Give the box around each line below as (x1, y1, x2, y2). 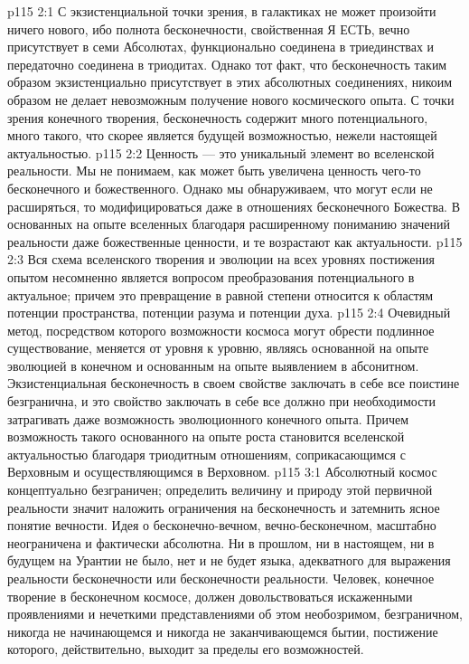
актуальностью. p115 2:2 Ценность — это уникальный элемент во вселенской (7, 143, 435, 162)
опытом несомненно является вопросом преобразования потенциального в (7, 267, 415, 286)
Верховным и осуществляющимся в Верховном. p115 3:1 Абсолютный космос (7, 462, 437, 481)
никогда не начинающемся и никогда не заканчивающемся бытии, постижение (7, 621, 438, 640)
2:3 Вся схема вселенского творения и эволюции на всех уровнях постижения (7, 250, 435, 269)
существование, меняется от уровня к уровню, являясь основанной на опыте (7, 338, 429, 357)
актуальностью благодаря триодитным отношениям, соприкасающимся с (7, 444, 406, 463)
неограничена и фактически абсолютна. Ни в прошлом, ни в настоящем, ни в (7, 533, 435, 552)
